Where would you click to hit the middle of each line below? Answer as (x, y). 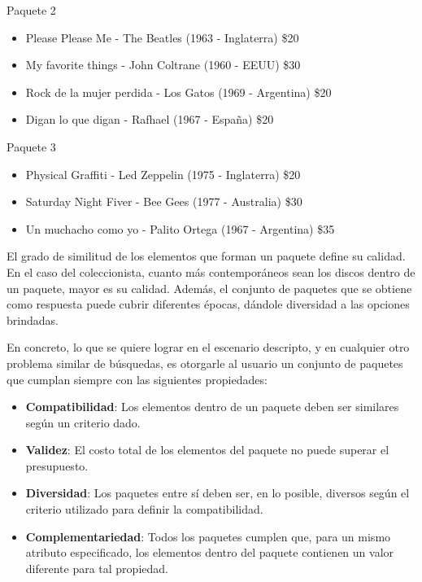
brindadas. (33, 319)
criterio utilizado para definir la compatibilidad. (144, 509)
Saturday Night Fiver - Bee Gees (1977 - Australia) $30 (164, 201)
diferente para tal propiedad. (97, 568)
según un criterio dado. (83, 422)
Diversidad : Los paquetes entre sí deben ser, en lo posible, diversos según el (218, 493)
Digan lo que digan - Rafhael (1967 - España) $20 (150, 119)
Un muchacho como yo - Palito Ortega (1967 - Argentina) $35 (180, 228)
